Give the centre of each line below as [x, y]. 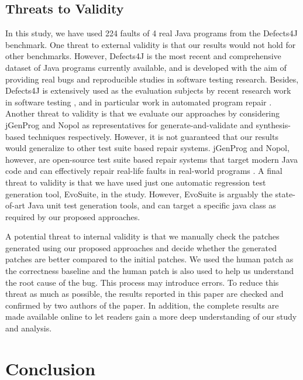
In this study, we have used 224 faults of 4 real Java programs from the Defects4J [151, 33]
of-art [15, 205]
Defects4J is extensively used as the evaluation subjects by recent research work [148, 90]
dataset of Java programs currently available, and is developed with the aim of [146, 67]
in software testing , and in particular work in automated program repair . [139, 102]
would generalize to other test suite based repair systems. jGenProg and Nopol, [147, 148]
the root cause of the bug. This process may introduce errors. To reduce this [142, 282]
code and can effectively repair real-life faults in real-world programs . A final [144, 171]
